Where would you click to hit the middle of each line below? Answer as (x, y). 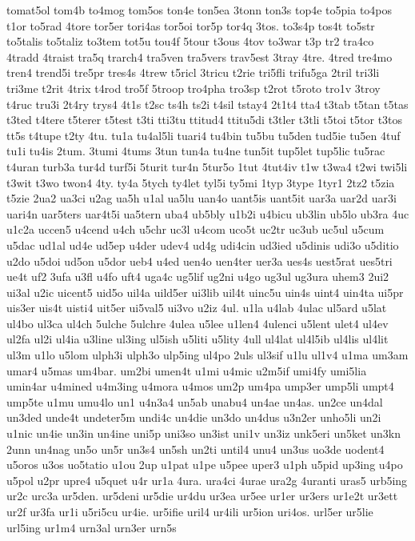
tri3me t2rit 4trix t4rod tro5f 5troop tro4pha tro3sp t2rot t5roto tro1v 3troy (194, 88)
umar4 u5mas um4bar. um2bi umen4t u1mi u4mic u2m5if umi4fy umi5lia (187, 370)
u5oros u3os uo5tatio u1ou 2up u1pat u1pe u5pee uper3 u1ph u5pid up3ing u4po (205, 465)
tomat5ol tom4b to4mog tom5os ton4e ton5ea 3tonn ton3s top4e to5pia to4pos (200, 10)
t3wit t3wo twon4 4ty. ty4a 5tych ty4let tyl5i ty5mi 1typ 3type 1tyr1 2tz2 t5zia (201, 182)
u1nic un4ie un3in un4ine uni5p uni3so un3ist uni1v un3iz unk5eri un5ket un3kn (204, 433)
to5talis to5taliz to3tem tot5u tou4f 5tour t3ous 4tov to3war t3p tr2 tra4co (190, 41)
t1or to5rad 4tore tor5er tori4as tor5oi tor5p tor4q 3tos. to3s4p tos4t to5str (191, 25)
